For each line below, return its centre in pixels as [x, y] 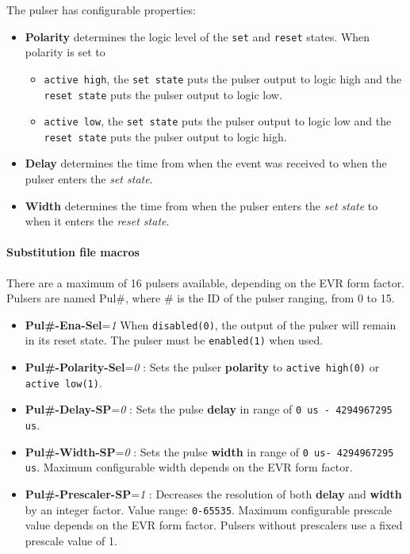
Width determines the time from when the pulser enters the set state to [201, 205]
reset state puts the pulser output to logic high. [165, 136]
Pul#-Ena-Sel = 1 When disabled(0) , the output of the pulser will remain [211, 324]
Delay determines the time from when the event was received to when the [206, 163]
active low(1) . [63, 382]
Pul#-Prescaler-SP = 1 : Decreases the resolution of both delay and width [213, 494]
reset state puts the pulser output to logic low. [163, 94]
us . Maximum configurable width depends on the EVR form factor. [189, 467]
